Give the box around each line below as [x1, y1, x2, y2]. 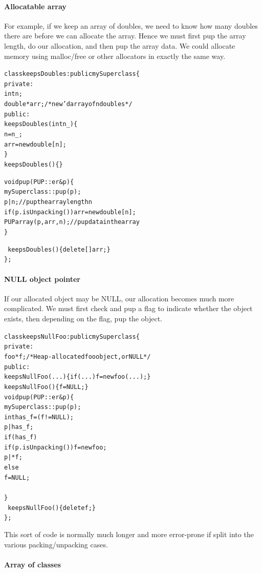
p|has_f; [4, 423, 34, 431]
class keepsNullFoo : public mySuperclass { [4, 333, 140, 340]
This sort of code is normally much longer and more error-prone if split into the [4, 528, 254, 539]
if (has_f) [4, 434, 37, 441]
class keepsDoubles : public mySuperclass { [4, 70, 140, 78]
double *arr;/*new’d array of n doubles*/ [4, 100, 133, 108]
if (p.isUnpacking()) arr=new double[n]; [4, 208, 136, 216]
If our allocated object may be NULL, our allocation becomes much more [4, 293, 234, 303]
